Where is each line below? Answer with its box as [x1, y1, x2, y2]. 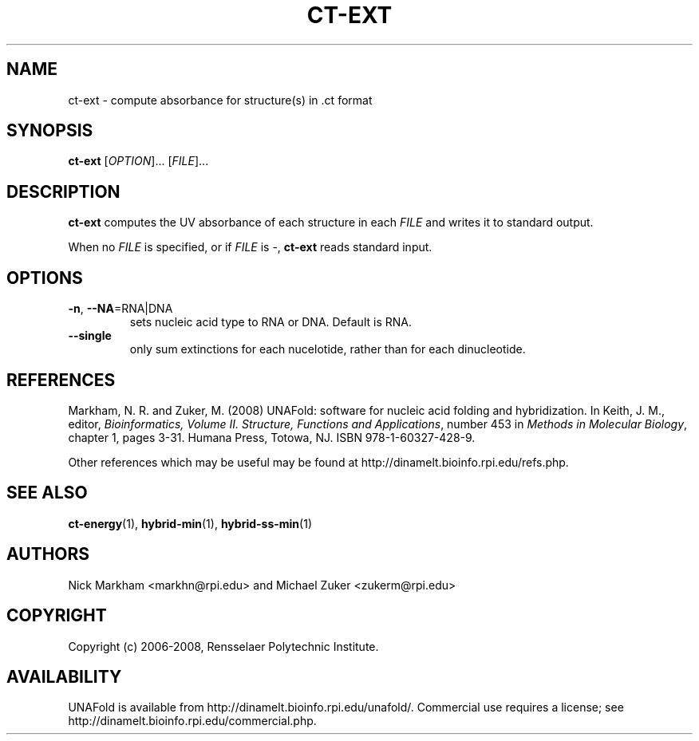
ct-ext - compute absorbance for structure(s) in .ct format [68, 93, 373, 107]
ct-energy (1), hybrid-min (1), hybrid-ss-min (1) [68, 516, 313, 530]
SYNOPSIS [6, 120, 93, 141]
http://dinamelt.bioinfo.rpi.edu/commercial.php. [68, 714, 317, 728]
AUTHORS [6, 544, 90, 565]
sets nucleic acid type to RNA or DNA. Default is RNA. [129, 315, 412, 329]
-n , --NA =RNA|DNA [68, 302, 173, 316]
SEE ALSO [6, 483, 88, 503]
